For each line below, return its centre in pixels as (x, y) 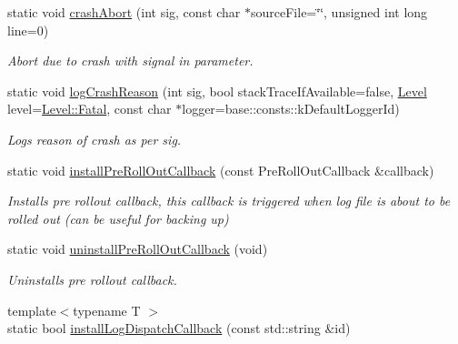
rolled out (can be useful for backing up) (118, 218)
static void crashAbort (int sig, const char (124, 12)
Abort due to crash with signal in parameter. (130, 61)
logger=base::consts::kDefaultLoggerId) (291, 109)
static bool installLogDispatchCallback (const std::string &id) (179, 328)
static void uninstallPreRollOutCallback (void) (138, 249)
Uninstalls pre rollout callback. (92, 279)
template (32, 310)
